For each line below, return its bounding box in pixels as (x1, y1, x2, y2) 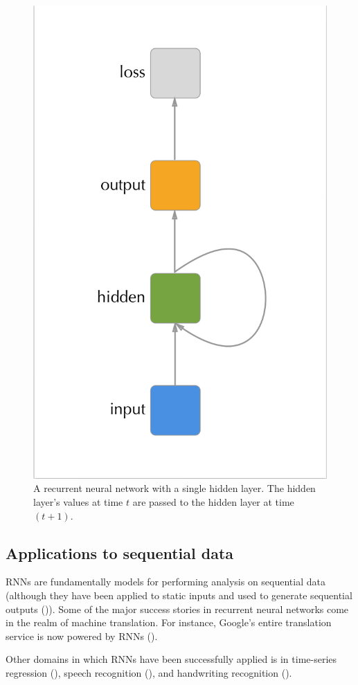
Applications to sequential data (6, 542, 234, 563)
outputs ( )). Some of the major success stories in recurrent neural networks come (6, 601, 349, 616)
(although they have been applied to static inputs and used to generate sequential (6, 587, 352, 602)
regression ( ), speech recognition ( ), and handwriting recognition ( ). (6, 665, 292, 679)
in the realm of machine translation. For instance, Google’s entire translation (6, 615, 332, 630)
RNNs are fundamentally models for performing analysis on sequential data (6, 574, 325, 589)
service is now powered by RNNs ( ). (6, 628, 158, 643)
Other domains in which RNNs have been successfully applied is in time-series (6, 652, 337, 666)
